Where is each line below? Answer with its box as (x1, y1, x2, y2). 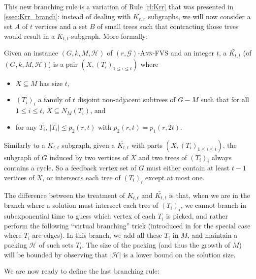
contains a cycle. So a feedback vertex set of (4, 163, 136, 173)
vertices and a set (34, 21, 88, 31)
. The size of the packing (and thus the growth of (82, 239, 230, 250)
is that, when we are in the (169, 190, 250, 200)
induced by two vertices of (49, 152, 128, 162)
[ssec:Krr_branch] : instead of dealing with (4, 11, 131, 21)
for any (15, 121, 37, 132)
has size (39, 78, 63, 88)
